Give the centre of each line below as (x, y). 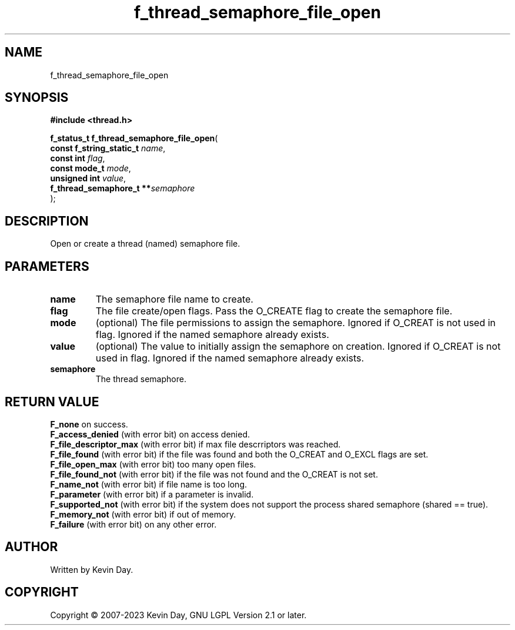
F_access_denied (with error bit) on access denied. (150, 434)
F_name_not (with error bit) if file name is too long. (149, 484)
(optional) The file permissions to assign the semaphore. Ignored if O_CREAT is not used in (296, 323)
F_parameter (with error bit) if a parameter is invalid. (152, 494)
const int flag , (78, 158)
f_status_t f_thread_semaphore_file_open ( (134, 138)
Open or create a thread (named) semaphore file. (145, 244)
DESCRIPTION (47, 221)
